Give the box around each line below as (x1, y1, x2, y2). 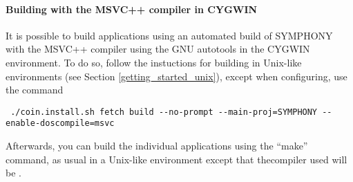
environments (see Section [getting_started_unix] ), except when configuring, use (6, 69, 347, 83)
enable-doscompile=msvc (6, 118, 115, 129)
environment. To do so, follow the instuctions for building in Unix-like (6, 55, 302, 69)
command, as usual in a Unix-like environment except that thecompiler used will (6, 152, 347, 166)
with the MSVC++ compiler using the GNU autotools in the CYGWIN (6, 42, 310, 56)
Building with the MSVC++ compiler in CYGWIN (6, 1, 258, 16)
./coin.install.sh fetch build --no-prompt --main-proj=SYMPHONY (10, 107, 318, 117)
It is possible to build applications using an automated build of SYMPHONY (6, 28, 333, 42)
